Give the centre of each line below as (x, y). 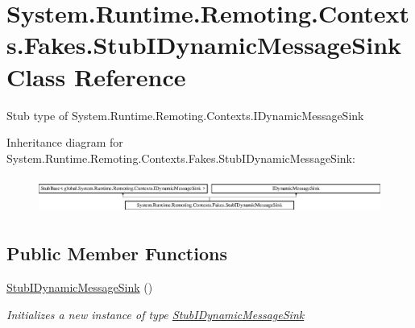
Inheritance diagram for (65, 142)
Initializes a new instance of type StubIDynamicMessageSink (156, 314)
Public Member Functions (117, 253)
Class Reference (96, 76)
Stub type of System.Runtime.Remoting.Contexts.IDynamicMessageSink (185, 115)
